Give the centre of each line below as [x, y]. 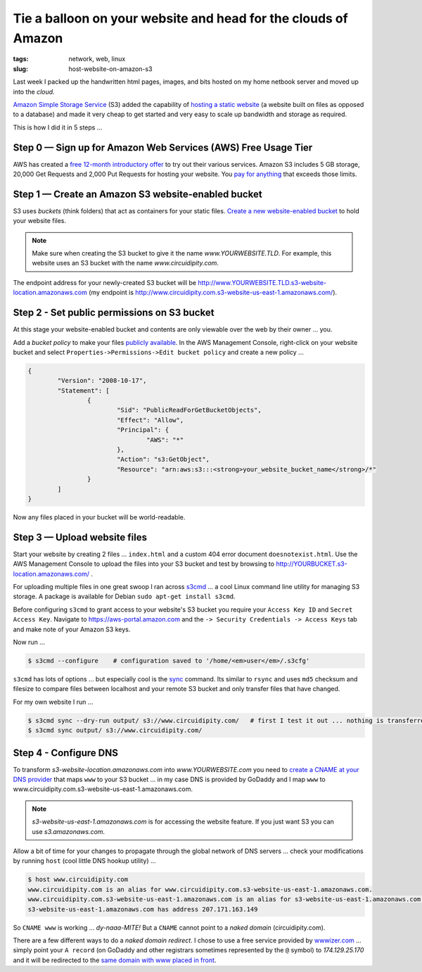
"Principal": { [142, 430]
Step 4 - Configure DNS [66, 753]
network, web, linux [97, 59]
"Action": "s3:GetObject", [163, 460]
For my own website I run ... [53, 702]
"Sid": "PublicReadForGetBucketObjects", [189, 410]
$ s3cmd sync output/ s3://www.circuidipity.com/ [115, 731]
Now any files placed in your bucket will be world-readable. [99, 517]
